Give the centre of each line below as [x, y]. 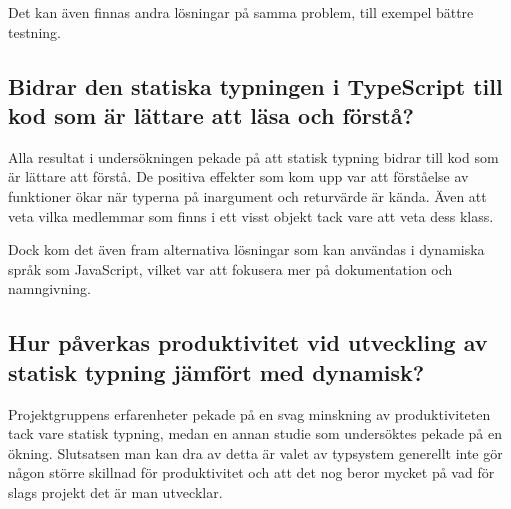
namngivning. [49, 288]
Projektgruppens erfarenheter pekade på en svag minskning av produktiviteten [249, 413]
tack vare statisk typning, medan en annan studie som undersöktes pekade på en [255, 433]
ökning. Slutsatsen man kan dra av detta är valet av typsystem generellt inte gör [255, 452]
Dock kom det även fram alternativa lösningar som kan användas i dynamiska [246, 249]
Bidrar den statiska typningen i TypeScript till [255, 85]
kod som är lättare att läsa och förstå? [211, 114]
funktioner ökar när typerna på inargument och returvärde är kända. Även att [247, 195]
